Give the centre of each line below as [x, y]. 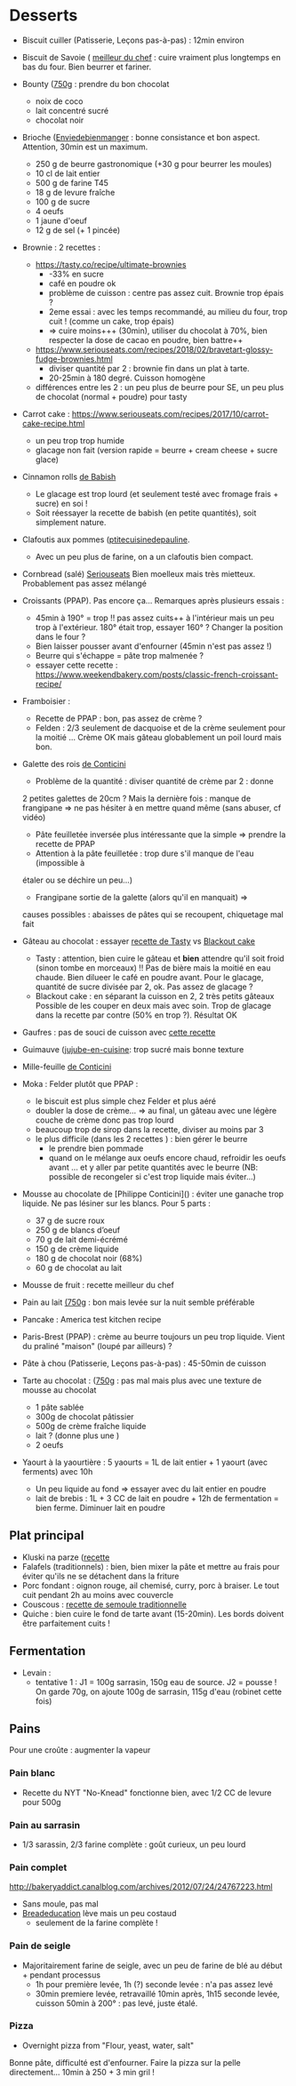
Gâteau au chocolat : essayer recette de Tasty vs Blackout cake [139, 941]
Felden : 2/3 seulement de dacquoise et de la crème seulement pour [160, 727]
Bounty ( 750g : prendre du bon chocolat [96, 84]
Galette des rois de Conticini [74, 763]
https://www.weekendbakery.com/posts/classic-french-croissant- [156, 674]
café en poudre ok [82, 283]
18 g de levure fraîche [75, 192]
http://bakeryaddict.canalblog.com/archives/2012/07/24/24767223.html [141, 1887]
